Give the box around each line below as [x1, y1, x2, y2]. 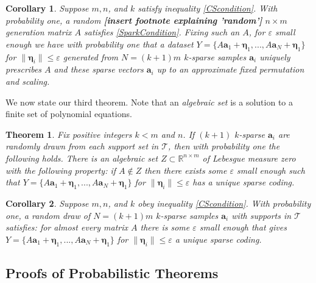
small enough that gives [199, 221, 287, 234]
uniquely [259, 50, 290, 63]
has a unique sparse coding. [192, 176, 295, 188]
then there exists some [144, 163, 227, 176]
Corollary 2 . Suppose [5, 196, 89, 209]
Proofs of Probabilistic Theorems [5, 263, 219, 282]
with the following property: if [5, 163, 116, 176]
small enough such [236, 163, 305, 176]
